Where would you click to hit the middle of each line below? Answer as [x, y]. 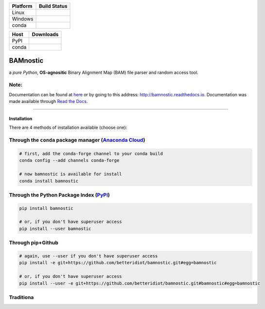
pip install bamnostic [46, 208]
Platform [22, 6]
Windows [23, 19]
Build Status [53, 6]
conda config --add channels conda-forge [69, 161]
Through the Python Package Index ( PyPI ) [60, 195]
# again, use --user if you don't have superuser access [88, 256]
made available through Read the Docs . [48, 102]
